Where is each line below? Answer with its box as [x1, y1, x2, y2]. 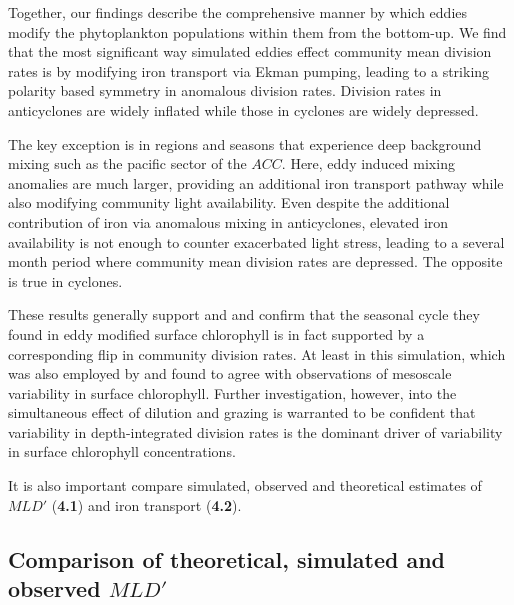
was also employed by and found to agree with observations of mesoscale [8, 363, 452, 384]
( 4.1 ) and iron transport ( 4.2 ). [51, 494, 242, 515]
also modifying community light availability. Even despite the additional [8, 192, 450, 213]
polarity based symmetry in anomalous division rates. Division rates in [8, 80, 442, 101]
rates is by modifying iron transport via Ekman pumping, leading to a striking [8, 60, 490, 81]
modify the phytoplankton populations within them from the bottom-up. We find [8, 21, 507, 42]
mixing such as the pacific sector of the [8, 153, 247, 174]
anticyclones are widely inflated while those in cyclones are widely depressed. [8, 99, 479, 120]
